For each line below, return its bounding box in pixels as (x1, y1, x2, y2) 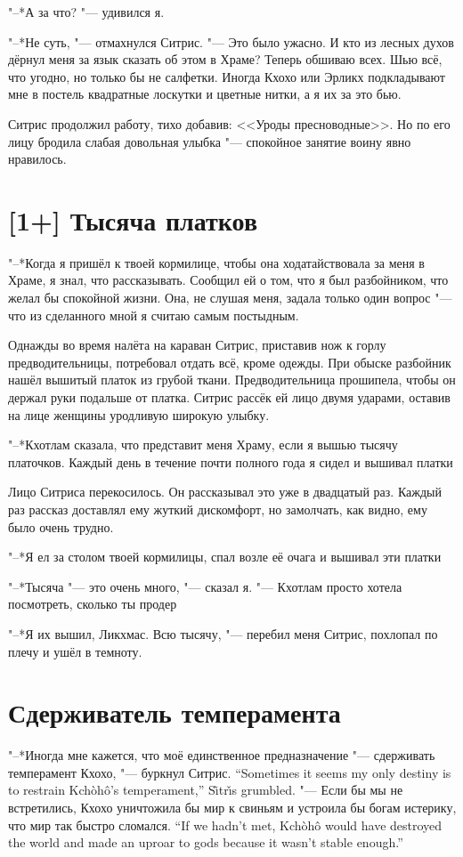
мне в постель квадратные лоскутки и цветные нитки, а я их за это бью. (8, 85, 402, 103)
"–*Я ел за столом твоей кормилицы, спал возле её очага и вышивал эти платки (8, 547, 442, 566)
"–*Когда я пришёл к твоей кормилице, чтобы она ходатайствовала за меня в (8, 253, 425, 271)
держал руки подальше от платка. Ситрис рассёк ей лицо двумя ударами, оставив (8, 388, 451, 407)
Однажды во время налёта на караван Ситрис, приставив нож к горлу (8, 336, 386, 354)
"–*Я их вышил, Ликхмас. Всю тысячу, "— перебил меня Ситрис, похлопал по (8, 624, 438, 643)
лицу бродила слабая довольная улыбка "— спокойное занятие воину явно (8, 132, 411, 150)
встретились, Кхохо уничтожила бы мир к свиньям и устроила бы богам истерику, (8, 798, 457, 817)
